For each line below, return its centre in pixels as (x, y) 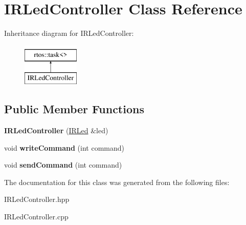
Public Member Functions (74, 109)
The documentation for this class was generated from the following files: (117, 182)
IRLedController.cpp (36, 217)
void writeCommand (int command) (64, 147)
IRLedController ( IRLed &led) (56, 130)
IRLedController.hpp (37, 199)
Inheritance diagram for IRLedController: (69, 33)
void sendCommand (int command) (63, 165)
